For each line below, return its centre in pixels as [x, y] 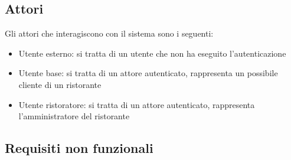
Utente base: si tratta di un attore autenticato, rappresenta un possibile [148, 73]
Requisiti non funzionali [79, 148]
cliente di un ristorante [60, 84]
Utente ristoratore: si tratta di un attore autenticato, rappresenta [137, 104]
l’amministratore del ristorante [74, 116]
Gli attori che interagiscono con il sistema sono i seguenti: [109, 33]
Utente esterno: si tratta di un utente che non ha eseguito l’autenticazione [152, 53]
